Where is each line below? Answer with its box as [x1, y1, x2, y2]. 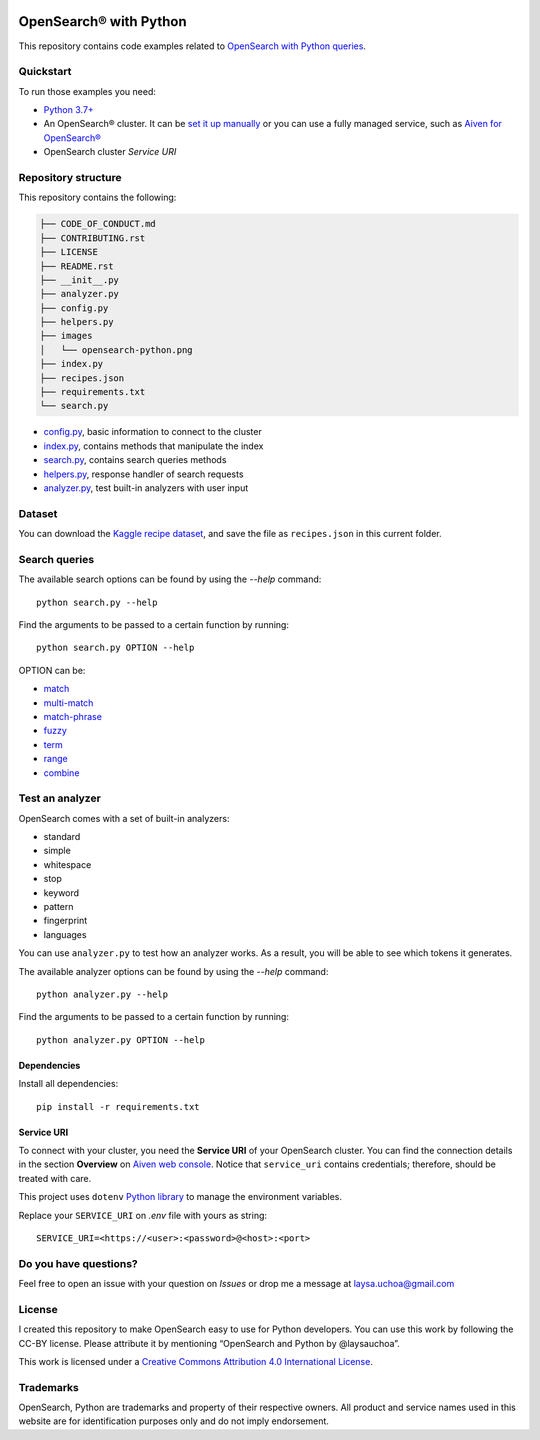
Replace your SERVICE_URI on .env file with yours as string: [18, 1209, 268, 1221]
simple [43, 845, 72, 857]
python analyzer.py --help [36, 988, 169, 1000]
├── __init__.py [39, 274, 120, 285]
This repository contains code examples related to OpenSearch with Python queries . [18, 40, 367, 52]
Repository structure [18, 170, 122, 184]
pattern [43, 901, 74, 913]
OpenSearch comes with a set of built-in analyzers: [18, 812, 230, 824]
